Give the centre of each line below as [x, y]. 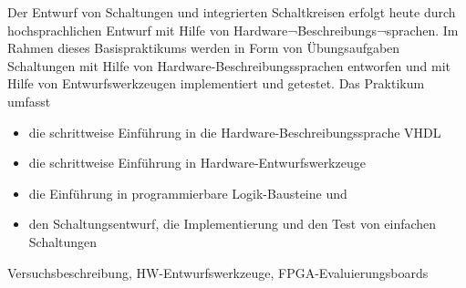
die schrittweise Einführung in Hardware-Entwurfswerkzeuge [197, 163]
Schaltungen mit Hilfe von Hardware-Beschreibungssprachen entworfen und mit [229, 65]
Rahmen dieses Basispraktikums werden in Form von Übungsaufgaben [204, 48]
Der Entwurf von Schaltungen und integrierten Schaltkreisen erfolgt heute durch [232, 12]
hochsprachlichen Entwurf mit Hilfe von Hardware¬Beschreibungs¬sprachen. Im [233, 30]
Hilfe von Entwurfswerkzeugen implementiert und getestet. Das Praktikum [216, 83]
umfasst [29, 101]
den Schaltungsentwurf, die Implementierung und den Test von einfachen [233, 224]
